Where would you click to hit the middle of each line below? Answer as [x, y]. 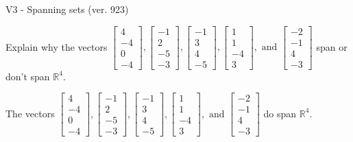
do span [280, 113]
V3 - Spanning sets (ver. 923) [67, 9]
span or [332, 46]
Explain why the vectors [57, 46]
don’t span [28, 76]
